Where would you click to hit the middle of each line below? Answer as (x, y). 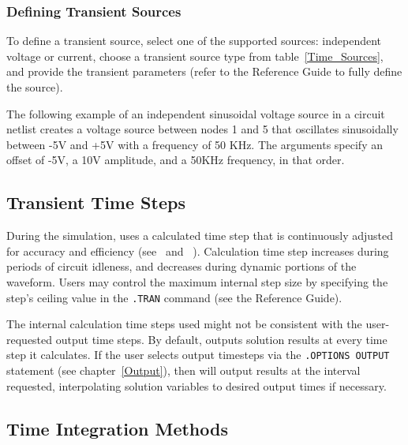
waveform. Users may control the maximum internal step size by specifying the (197, 281)
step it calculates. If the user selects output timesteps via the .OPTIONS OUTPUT (198, 355)
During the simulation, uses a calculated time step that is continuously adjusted (200, 236)
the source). (35, 87)
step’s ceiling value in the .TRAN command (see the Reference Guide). (174, 297)
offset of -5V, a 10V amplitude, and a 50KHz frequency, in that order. (176, 160)
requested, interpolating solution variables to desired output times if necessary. (197, 385)
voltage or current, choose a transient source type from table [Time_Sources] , (195, 56)
